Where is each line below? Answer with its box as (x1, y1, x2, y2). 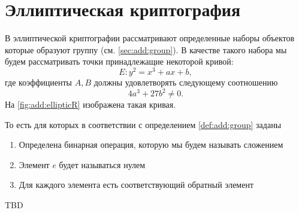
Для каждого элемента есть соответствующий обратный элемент (19, 178, 254, 191)
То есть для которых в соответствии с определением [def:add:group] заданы (5, 118, 282, 130)
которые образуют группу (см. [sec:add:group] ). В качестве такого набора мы (5, 43, 287, 56)
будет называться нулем (59, 158, 146, 171)
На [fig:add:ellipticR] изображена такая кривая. (5, 98, 176, 111)
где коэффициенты (5, 75, 72, 88)
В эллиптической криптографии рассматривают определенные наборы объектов (5, 32, 295, 44)
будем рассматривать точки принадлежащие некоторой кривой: (5, 55, 234, 68)
